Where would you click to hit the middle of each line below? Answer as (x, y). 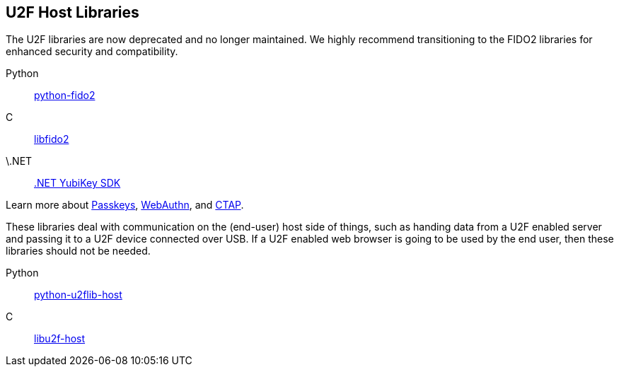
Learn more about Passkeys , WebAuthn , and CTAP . (125, 205)
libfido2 (52, 139)
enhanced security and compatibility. (92, 52)
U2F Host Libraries (73, 12)
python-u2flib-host (78, 295)
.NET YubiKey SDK (77, 183)
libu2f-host (60, 339)
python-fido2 (65, 95)
